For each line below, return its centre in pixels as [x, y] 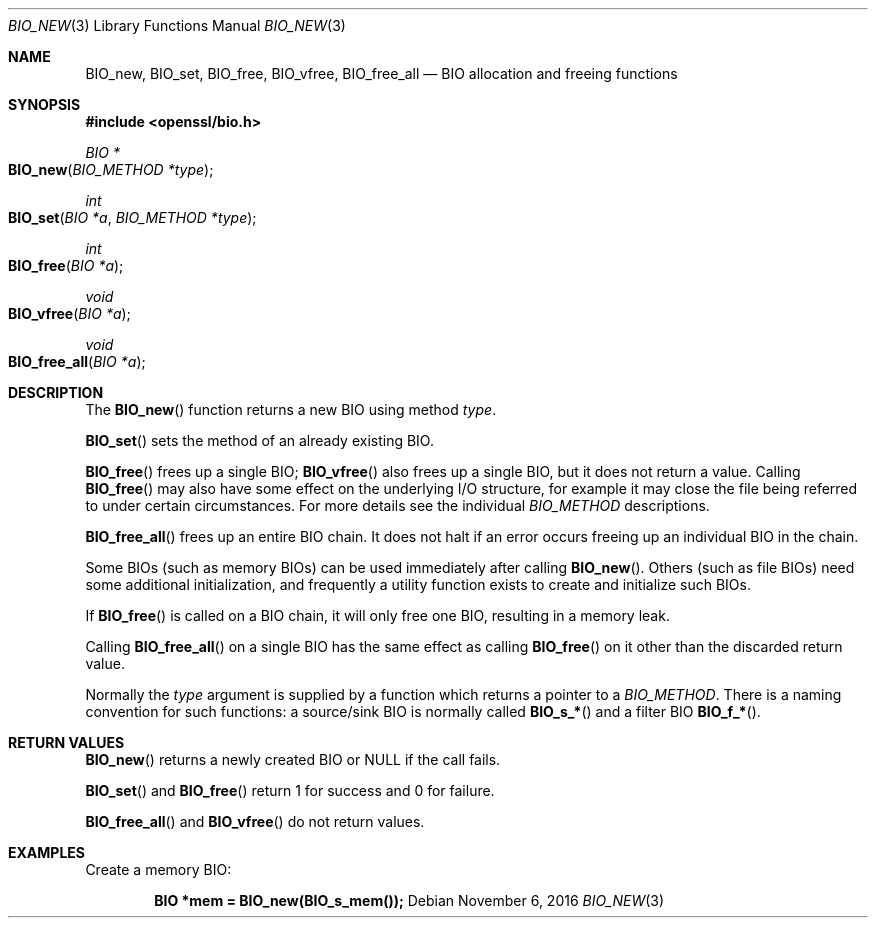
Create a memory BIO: [158, 869]
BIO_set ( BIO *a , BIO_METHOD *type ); [132, 217]
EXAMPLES [46, 852]
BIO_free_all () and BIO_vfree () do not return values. [255, 821]
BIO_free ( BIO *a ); [66, 265]
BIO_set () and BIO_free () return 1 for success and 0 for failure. [290, 790]
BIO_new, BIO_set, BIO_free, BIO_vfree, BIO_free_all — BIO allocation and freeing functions [381, 73]
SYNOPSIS [44, 104]
